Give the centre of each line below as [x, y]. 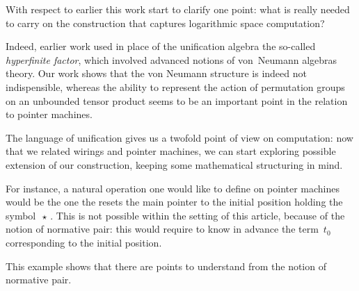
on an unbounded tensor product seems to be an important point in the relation [177, 100]
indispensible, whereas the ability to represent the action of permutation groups [175, 86]
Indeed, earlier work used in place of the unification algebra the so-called [161, 46]
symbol [21, 215]
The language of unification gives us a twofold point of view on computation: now [179, 137]
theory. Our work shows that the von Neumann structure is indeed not [156, 73]
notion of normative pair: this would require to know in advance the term [162, 229]
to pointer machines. [49, 114]
